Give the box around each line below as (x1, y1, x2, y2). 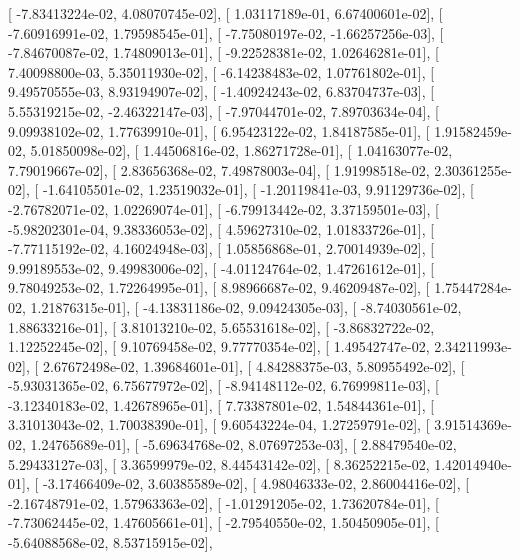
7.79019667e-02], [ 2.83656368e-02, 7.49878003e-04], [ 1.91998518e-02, (8, 159, 430, 180)
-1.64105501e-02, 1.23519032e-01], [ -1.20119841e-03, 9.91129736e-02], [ (42, 179, 474, 200)
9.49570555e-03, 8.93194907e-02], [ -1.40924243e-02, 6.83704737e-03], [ (8, 81, 435, 102)
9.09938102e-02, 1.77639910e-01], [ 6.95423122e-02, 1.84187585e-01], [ (8, 120, 430, 141)
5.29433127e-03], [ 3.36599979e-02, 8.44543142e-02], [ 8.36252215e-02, (8, 453, 430, 474)
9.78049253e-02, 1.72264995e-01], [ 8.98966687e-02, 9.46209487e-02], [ (8, 277, 430, 298)
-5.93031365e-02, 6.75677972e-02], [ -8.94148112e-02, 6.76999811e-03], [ (8, 375, 439, 396)
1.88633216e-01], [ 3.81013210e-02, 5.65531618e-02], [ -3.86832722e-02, (8, 316, 435, 337)
